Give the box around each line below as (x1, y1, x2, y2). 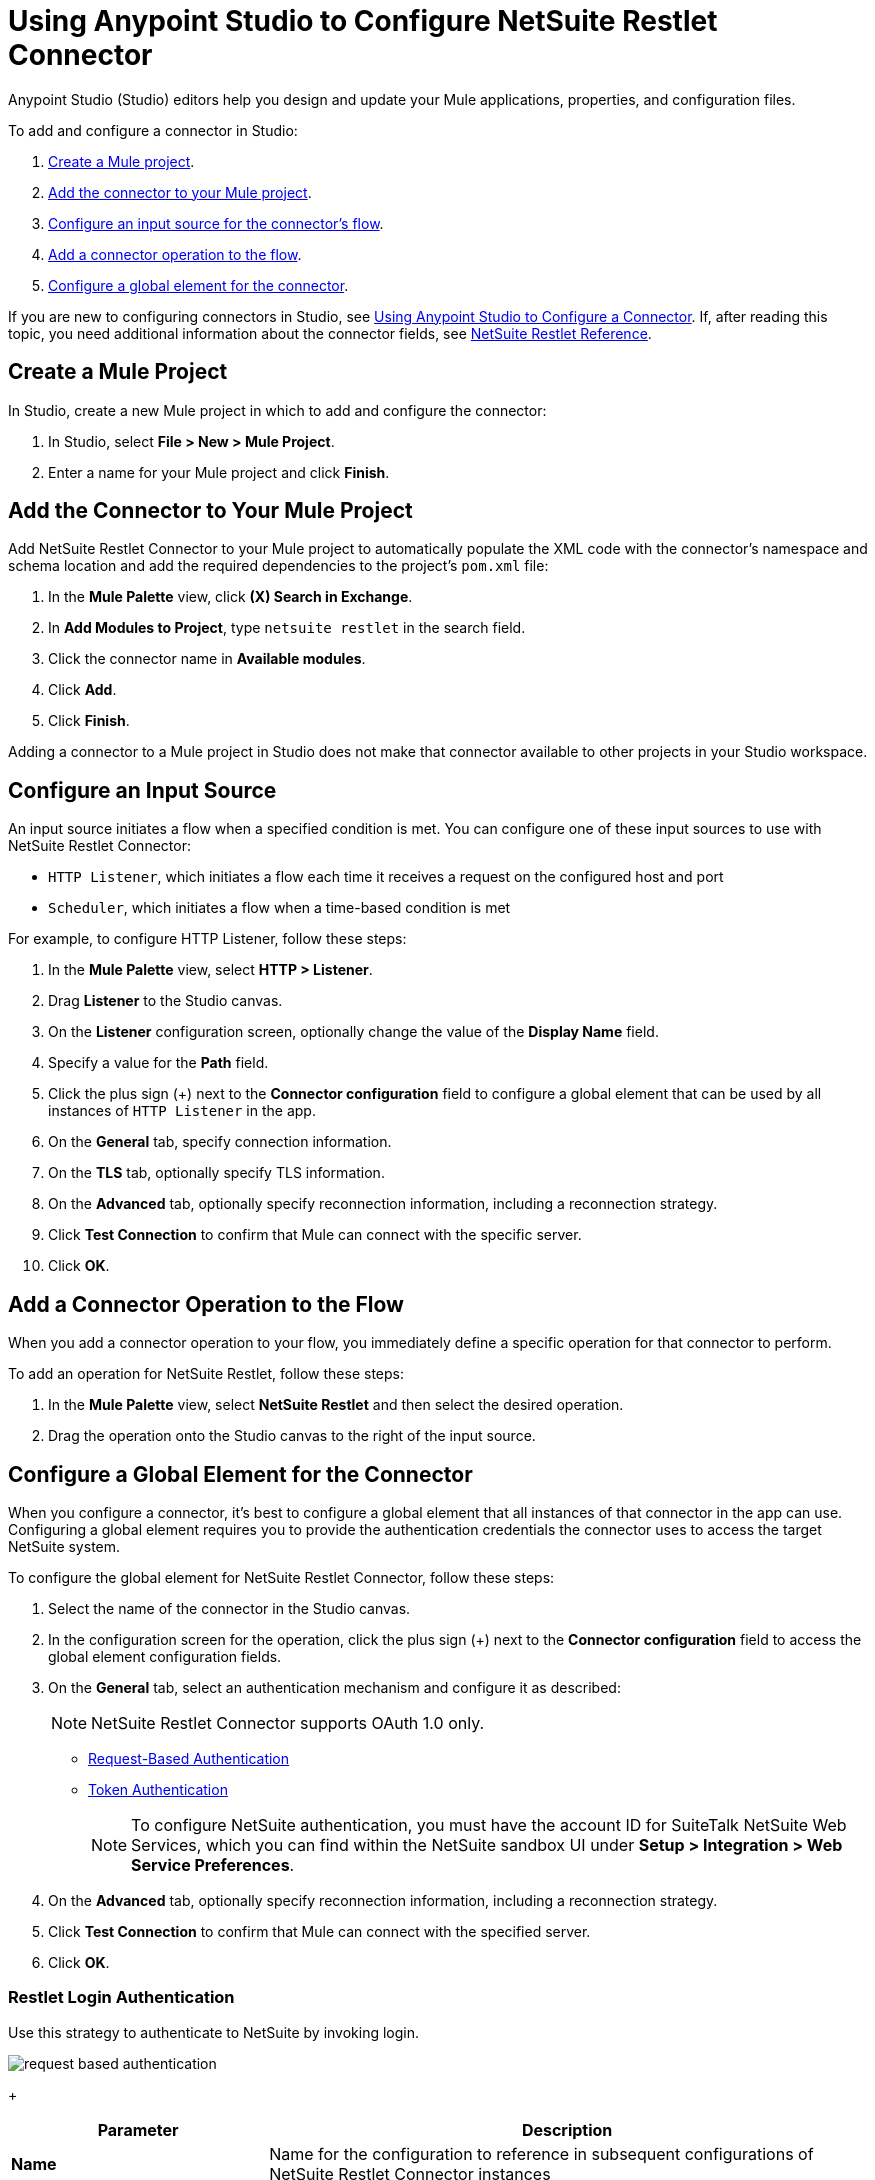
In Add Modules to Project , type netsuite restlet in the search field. (48, 619, 526, 637)
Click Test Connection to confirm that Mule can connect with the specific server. (48, 1226, 582, 1244)
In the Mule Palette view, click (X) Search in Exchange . (48, 588, 413, 606)
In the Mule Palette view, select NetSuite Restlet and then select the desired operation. (48, 1396, 624, 1414)
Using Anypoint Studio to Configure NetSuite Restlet (8, 4, 718, 38)
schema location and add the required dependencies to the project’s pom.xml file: (8, 557, 549, 575)
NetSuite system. (8, 1537, 121, 1555)
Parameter (97, 2119, 179, 2140)
